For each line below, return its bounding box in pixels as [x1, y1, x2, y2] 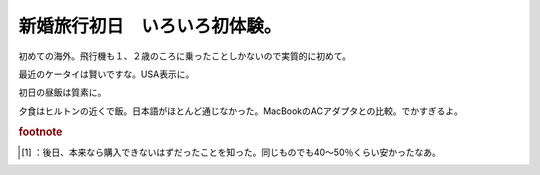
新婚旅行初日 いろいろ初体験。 [18, 15, 282, 37]
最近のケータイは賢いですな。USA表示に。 [18, 68, 195, 80]
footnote [18, 125, 63, 139]
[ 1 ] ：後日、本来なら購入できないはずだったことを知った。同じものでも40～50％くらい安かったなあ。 [21, 146, 442, 158]
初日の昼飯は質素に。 [18, 86, 107, 99]
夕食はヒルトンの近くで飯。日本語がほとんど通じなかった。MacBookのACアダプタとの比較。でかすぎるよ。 [18, 105, 464, 117]
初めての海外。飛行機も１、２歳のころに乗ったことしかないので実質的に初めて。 [18, 50, 352, 62]
